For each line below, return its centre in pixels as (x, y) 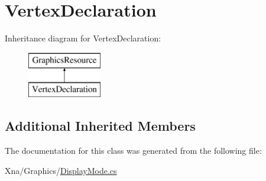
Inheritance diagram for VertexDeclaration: (83, 38)
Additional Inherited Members (100, 126)
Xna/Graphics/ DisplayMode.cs (61, 170)
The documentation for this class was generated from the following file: (133, 151)
